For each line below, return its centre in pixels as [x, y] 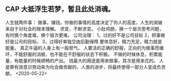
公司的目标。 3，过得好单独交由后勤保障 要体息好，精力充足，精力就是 [88, 41]
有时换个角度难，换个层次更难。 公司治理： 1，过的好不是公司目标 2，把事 [83, 35]
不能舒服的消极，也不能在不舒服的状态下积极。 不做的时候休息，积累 [86, 54]
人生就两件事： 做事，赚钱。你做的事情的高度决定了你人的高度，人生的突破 [84, 22]
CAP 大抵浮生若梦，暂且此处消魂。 [60, 9]
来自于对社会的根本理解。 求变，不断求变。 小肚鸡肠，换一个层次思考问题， [84, 29]
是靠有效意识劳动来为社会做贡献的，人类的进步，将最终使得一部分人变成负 [83, 67]
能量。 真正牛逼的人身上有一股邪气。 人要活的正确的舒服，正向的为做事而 [82, 48]
